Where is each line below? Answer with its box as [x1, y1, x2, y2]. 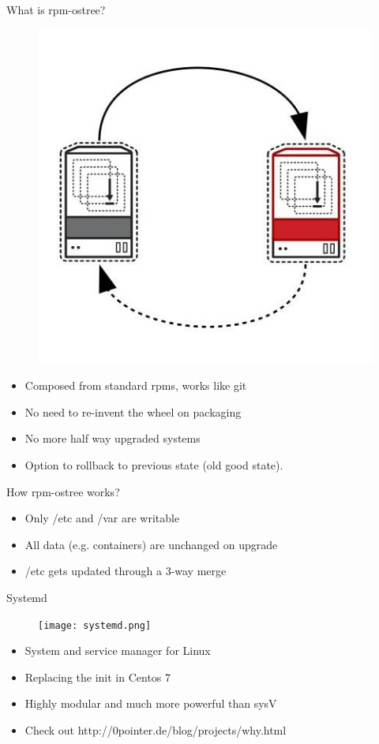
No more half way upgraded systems [24, 430, 201, 447]
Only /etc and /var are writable [24, 510, 180, 526]
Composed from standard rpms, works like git [24, 377, 247, 394]
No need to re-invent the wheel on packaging [24, 403, 242, 420]
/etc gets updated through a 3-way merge [24, 563, 227, 579]
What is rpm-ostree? [6, 2, 106, 17]
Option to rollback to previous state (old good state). [24, 456, 283, 473]
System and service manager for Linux [24, 642, 211, 659]
